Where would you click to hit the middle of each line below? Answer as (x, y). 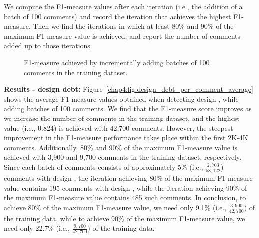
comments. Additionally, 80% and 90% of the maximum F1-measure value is (121, 147)
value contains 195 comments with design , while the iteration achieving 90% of (126, 187)
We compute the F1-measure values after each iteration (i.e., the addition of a (123, 6)
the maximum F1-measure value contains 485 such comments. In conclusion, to (125, 197)
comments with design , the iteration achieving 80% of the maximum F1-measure (128, 178)
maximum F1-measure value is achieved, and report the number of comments (122, 36)
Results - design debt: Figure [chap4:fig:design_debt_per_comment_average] (129, 89)
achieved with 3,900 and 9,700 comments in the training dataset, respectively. (123, 157)
